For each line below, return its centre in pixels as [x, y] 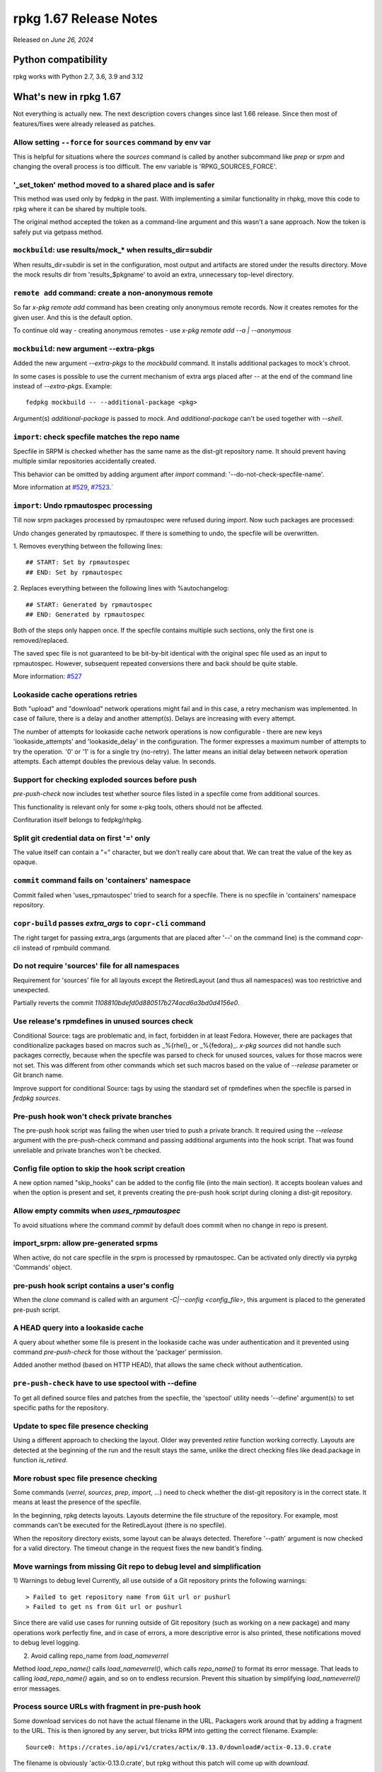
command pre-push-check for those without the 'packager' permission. [118, 1352]
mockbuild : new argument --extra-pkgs [84, 349]
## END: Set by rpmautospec [74, 572]
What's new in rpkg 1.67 [67, 97]
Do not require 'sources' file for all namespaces [96, 966]
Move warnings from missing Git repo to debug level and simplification [137, 1566]
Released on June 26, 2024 [53, 40]
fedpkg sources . [37, 1098]
